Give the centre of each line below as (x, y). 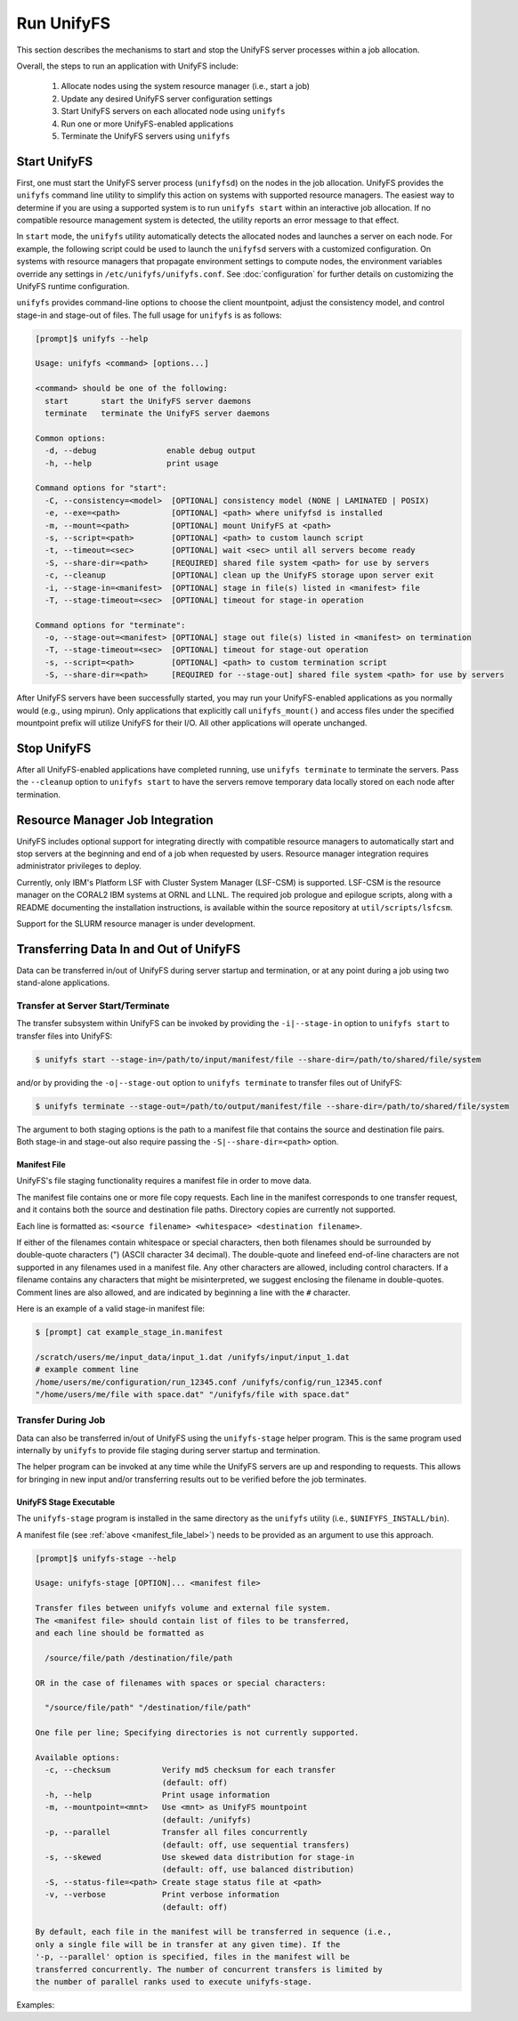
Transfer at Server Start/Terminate (93, 1006)
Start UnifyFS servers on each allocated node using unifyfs (173, 111)
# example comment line (87, 1370)
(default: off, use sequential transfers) (256, 1845)
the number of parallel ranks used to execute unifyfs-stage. (174, 1981)
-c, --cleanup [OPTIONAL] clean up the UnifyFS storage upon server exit (240, 575)
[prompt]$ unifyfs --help (92, 339)
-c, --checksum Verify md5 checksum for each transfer (190, 1770)
